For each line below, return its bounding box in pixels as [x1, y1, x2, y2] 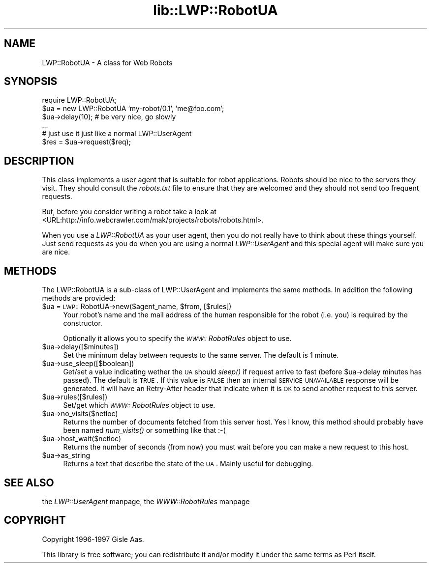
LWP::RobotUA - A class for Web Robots [42, 58, 173, 67]
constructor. [63, 319, 102, 328]
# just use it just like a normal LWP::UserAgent [42, 129, 192, 138]
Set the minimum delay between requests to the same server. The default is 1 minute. [63, 351, 339, 360]
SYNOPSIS [4, 75, 58, 88]
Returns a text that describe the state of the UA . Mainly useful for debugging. [63, 459, 313, 468]
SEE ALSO [4, 476, 54, 489]
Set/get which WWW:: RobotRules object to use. [63, 401, 215, 410]
